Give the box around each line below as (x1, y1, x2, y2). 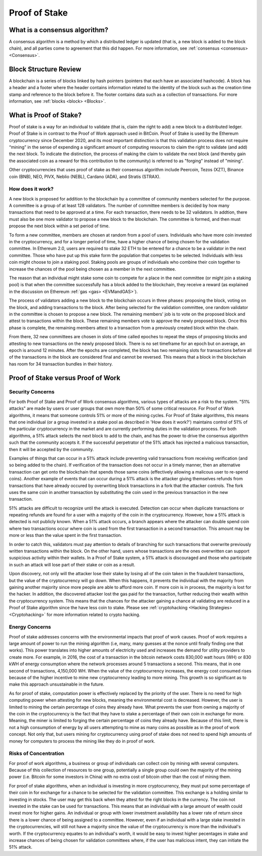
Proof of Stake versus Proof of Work (9, 374, 121, 382)
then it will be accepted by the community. (9, 446, 94, 452)
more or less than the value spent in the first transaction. (9, 532, 122, 538)
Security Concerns (9, 388, 55, 395)
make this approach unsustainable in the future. (9, 681, 104, 687)
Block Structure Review (9, 65, 82, 73)
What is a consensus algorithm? (9, 26, 109, 34)
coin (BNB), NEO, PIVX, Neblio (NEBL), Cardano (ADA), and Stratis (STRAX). (9, 173, 161, 180)
